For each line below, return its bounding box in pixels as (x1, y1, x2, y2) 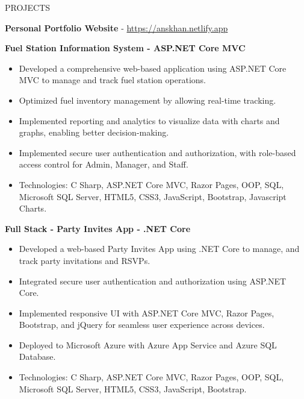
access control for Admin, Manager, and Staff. (19, 158, 188, 171)
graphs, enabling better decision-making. (19, 126, 169, 139)
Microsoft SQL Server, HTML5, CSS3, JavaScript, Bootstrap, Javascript (19, 190, 287, 203)
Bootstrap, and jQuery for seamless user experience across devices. (19, 318, 265, 331)
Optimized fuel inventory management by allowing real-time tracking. (19, 93, 276, 106)
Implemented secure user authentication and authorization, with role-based (19, 146, 296, 159)
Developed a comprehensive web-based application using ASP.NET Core (19, 61, 287, 74)
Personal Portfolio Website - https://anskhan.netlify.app (5, 21, 228, 34)
